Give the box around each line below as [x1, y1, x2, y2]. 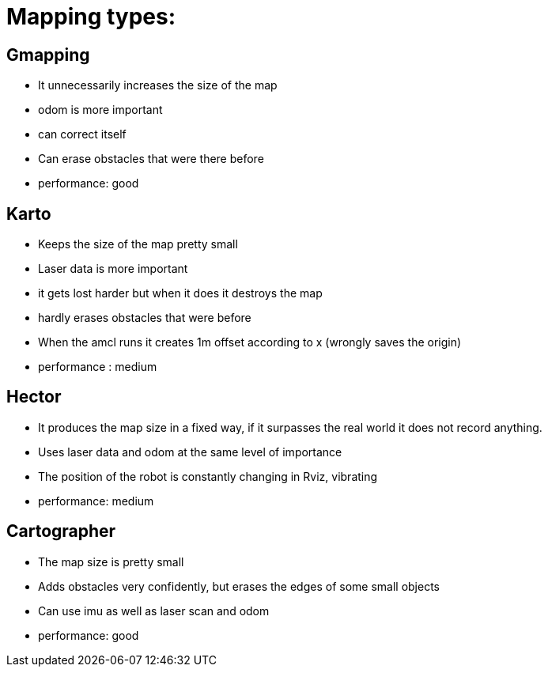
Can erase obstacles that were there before [38, 152, 264, 166]
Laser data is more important [38, 262, 188, 276]
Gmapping [6, 44, 90, 65]
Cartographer [6, 521, 116, 542]
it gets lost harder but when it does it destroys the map [38, 286, 323, 301]
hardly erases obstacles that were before [38, 311, 251, 325]
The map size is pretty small [38, 554, 184, 569]
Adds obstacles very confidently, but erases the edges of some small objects [38, 579, 440, 593]
